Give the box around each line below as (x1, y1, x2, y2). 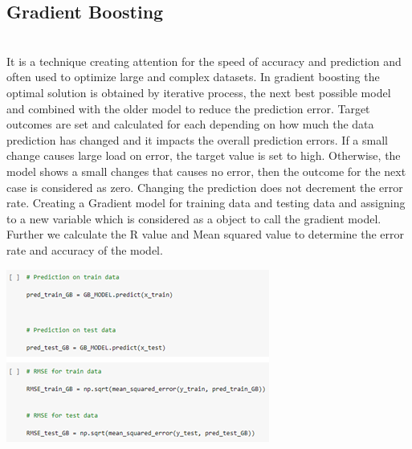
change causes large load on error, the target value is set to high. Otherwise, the (6, 147, 401, 164)
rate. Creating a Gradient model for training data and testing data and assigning (6, 194, 406, 211)
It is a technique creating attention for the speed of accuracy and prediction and (6, 52, 402, 69)
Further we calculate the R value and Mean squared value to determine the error (6, 226, 404, 243)
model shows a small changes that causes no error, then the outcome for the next (6, 162, 406, 179)
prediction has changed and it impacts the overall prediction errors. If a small (6, 131, 388, 148)
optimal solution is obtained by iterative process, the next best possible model (6, 84, 391, 100)
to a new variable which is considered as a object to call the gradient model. (6, 210, 381, 227)
